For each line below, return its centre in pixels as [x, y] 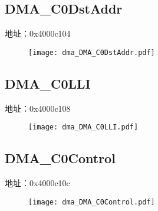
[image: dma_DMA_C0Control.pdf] [92, 202]
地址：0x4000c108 [38, 108]
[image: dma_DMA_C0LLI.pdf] [83, 127]
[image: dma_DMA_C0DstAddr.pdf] [92, 52]
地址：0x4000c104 [38, 33]
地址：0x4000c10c [37, 183]
